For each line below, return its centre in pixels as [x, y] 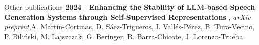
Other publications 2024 [43, 7]
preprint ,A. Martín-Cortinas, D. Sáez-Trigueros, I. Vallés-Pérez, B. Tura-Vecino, [129, 27]
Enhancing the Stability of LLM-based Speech [172, 7]
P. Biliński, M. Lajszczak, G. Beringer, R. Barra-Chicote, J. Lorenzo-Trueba [124, 36]
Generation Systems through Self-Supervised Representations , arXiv [127, 16]
